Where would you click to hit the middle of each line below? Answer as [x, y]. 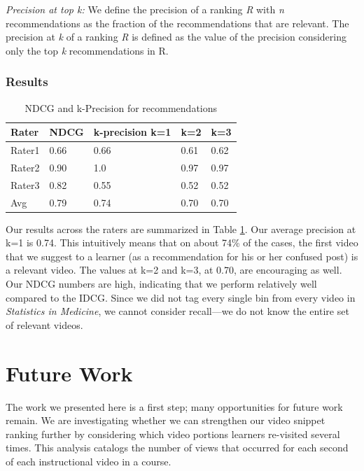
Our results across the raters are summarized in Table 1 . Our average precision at [181, 229]
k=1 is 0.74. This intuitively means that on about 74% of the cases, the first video [182, 242]
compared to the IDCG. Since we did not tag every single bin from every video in [181, 297]
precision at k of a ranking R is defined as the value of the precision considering [176, 37]
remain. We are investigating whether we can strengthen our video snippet [166, 420]
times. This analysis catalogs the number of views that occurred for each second [177, 448]
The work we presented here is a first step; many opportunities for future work [174, 406]
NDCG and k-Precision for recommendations [121, 107]
